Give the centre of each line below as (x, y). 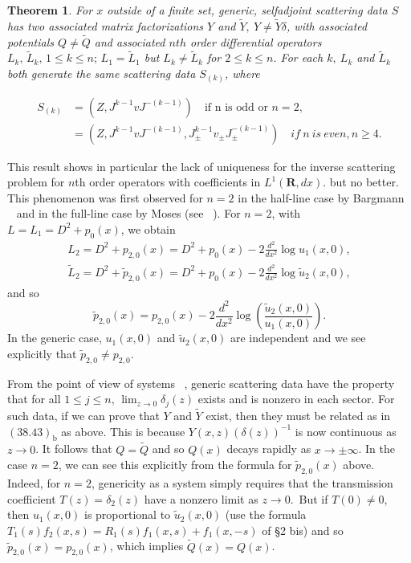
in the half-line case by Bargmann (321, 197)
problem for (36, 182)
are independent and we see (298, 338)
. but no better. (361, 182)
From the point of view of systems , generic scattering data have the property (201, 383)
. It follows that (74, 449)
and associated (130, 41)
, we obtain (148, 228)
